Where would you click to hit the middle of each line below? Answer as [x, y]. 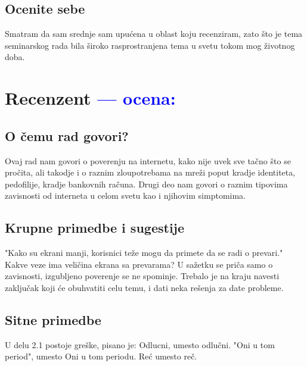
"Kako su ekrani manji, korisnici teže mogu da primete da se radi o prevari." [144, 253]
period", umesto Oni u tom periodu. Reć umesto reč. [101, 356]
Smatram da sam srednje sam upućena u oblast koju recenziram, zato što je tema [154, 34]
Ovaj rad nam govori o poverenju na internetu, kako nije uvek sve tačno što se [148, 160]
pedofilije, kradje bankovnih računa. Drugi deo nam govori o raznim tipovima [146, 184]
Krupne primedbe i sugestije [95, 228]
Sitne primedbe [53, 319]
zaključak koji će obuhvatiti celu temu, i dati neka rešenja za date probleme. [144, 287]
